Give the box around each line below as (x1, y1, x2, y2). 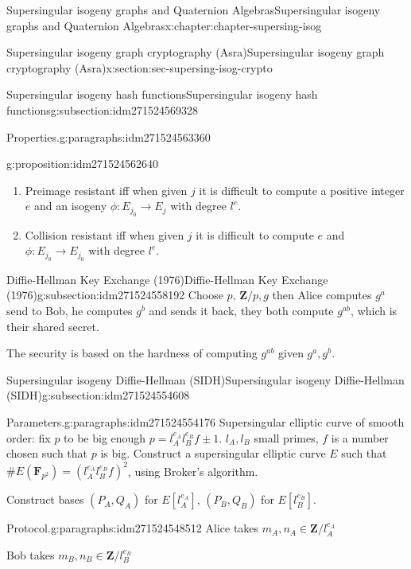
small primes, (254, 429, 319, 446)
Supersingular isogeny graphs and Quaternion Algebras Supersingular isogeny (6, 2, 381, 18)
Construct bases (6, 491, 84, 508)
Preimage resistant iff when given (25, 181, 188, 198)
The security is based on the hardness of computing (6, 345, 258, 361)
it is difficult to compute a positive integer (199, 181, 405, 198)
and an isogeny (33, 197, 107, 214)
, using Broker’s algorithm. (127, 462, 258, 479)
